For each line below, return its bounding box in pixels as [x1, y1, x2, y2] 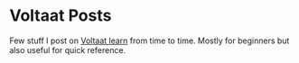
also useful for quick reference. [9, 44, 126, 55]
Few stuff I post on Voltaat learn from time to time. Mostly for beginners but [9, 35, 290, 46]
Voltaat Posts [9, 5, 112, 26]
